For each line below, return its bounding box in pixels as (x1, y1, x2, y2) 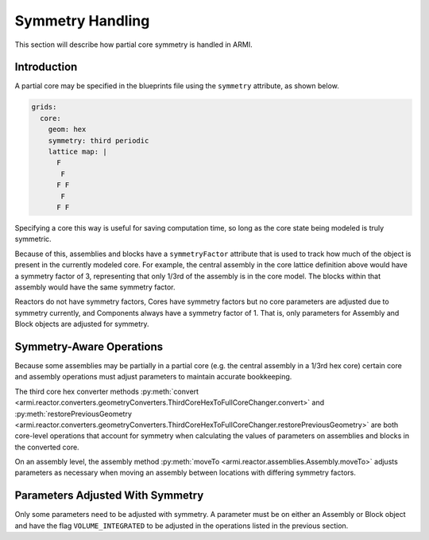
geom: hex (48, 125, 87, 134)
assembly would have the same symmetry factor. (14, 282, 176, 292)
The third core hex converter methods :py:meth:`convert (14, 387, 199, 396)
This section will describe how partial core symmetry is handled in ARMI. (14, 40, 253, 49)
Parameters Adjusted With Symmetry (14, 489, 204, 503)
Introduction (14, 60, 78, 74)
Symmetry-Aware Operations (14, 340, 163, 353)
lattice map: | (48, 147, 107, 156)
